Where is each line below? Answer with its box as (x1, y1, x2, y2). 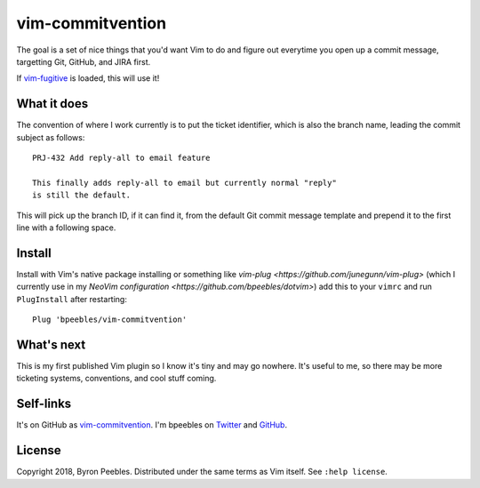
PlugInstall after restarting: (16, 293, 128, 304)
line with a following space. (16, 222, 116, 233)
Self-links (16, 396, 72, 412)
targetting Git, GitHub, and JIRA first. (16, 56, 151, 67)
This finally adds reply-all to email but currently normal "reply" (32, 178, 337, 188)
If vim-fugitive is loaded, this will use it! (16, 73, 160, 84)
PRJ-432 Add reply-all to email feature (32, 153, 211, 164)
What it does (16, 96, 89, 111)
